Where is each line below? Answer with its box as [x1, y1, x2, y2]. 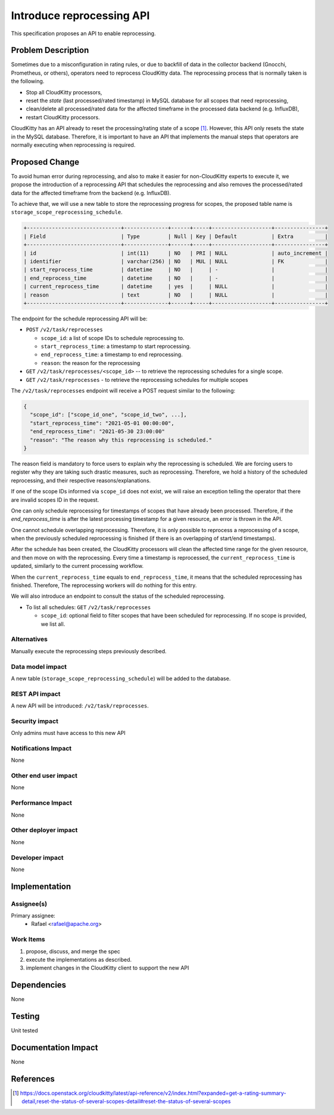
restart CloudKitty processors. [26, 113, 101, 121]
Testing [11, 1011, 40, 1021]
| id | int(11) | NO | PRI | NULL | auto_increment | [23, 249, 329, 257]
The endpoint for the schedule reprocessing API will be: [11, 315, 148, 322]
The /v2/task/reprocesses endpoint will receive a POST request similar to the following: [11, 387, 236, 394]
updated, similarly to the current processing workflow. [11, 563, 144, 570]
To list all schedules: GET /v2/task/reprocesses [26, 603, 151, 611]
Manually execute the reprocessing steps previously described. [11, 647, 167, 654]
